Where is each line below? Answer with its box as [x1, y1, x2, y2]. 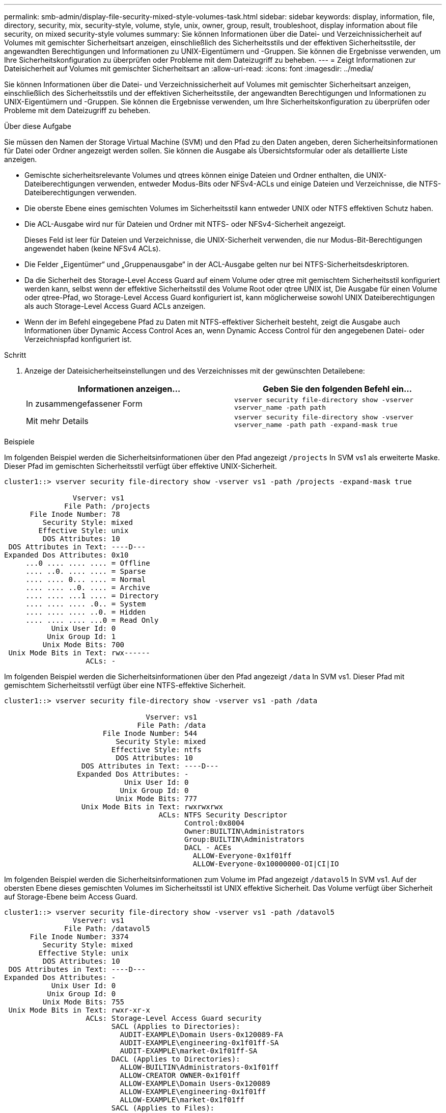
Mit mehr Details [26, 416, 89, 426]
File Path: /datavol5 [64, 924, 150, 933]
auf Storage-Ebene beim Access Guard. [4, 892, 138, 901]
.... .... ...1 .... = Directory [25, 592, 159, 600]
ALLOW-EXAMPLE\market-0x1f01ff [120, 1096, 245, 1104]
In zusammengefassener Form [26, 399, 143, 409]
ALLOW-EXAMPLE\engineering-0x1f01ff [120, 1088, 266, 1096]
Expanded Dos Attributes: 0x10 [4, 551, 129, 559]
